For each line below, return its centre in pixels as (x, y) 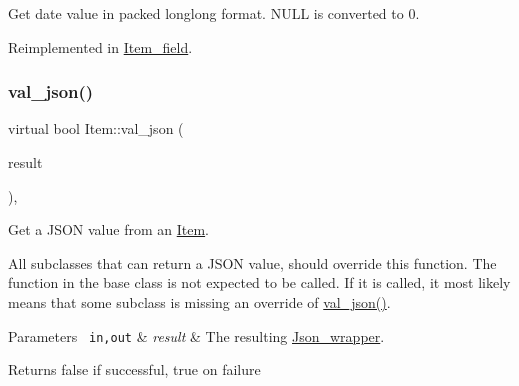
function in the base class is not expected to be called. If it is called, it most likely (259, 282)
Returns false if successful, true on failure (134, 369)
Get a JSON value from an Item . (109, 229)
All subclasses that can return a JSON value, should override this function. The (252, 262)
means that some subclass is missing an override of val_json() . (199, 301)
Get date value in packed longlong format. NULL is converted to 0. (214, 13)
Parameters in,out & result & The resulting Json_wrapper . (196, 335)
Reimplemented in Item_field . (100, 46)
